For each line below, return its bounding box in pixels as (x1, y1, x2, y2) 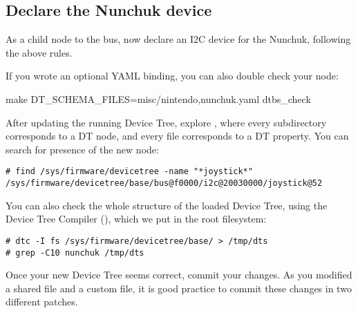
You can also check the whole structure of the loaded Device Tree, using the (6, 198, 328, 212)
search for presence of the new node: (6, 142, 159, 156)
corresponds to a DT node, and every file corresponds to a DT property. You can (6, 129, 349, 143)
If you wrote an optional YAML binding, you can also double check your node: (6, 68, 339, 83)
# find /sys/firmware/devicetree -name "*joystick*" (6, 167, 253, 177)
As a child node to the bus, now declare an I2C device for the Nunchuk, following (6, 32, 351, 46)
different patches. (6, 294, 78, 309)
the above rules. (6, 45, 73, 59)
